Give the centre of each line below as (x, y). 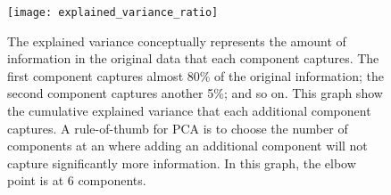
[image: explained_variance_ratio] (113, 12)
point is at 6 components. (77, 180)
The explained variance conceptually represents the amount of (177, 41)
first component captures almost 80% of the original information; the (195, 75)
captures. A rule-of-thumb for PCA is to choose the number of (178, 128)
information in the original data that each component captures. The (193, 58)
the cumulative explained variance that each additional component (189, 111)
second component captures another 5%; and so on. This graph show (195, 93)
